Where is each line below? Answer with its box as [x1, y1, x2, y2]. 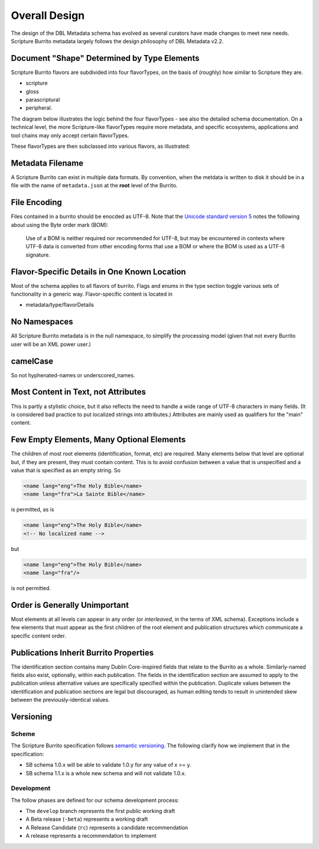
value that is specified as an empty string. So [11, 467, 121, 474]
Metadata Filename [11, 158, 84, 168]
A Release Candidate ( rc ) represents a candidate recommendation [25, 824, 188, 831]
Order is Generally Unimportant [11, 600, 129, 610]
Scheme [11, 730, 35, 738]
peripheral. [25, 104, 53, 112]
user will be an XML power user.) [11, 341, 92, 348]
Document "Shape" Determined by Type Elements [11, 53, 200, 63]
